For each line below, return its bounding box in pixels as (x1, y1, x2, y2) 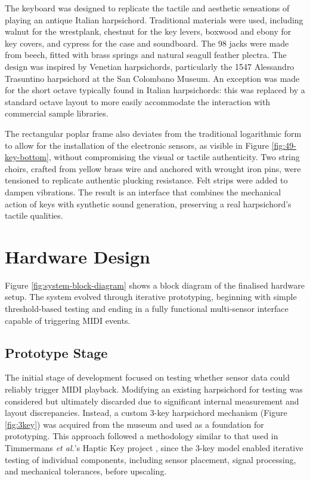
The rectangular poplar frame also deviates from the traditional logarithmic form (5, 127, 302, 139)
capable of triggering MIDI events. (5, 314, 131, 326)
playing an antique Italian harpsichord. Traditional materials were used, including (5, 13, 303, 26)
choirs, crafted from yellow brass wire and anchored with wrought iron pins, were (5, 162, 301, 174)
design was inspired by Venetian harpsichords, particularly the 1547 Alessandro (5, 60, 294, 72)
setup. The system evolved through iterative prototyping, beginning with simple (5, 290, 297, 303)
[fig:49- (271, 139, 296, 151)
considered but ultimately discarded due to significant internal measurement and (5, 394, 299, 407)
